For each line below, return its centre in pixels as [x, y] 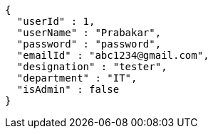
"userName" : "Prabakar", [89, 33]
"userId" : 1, [56, 21]
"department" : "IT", [77, 78]
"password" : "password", [89, 44]
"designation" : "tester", [92, 67]
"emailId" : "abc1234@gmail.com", [113, 55]
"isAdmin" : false [68, 89]
